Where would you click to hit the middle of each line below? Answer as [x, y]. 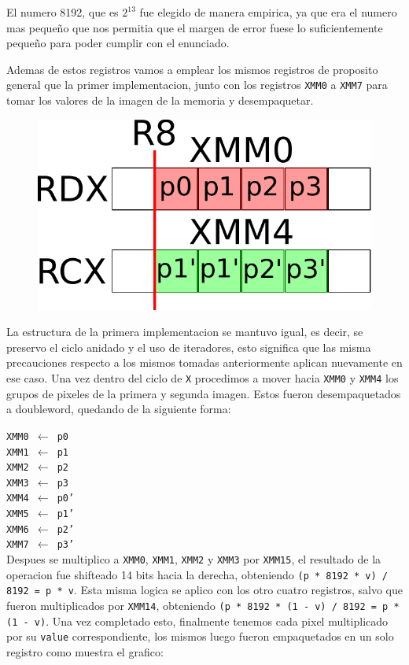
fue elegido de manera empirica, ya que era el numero [268, 12]
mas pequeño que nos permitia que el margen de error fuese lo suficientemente [195, 27]
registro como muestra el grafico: [85, 652]
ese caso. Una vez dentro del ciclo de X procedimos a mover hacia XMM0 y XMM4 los [203, 378]
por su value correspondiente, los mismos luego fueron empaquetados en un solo [200, 636]
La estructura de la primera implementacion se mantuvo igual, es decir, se [185, 332]
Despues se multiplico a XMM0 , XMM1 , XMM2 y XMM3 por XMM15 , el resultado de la [194, 559]
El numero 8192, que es [63, 12]
